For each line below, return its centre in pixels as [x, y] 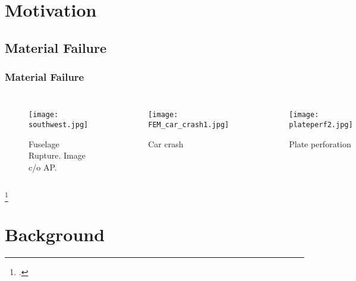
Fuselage [44, 143]
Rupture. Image [57, 155]
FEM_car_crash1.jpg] [189, 125]
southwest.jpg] [59, 125]
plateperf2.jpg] [321, 125]
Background [55, 234]
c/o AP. [43, 167]
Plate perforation [320, 143]
